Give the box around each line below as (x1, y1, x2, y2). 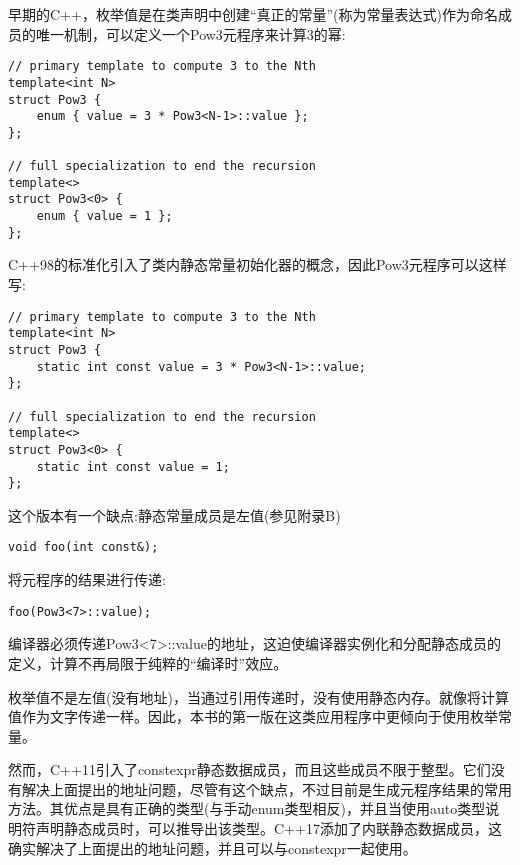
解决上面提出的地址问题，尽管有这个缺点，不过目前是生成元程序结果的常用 (21, 778, 512, 799)
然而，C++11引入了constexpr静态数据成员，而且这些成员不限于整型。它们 (8, 759, 491, 780)
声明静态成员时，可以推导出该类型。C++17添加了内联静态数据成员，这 (35, 818, 502, 839)
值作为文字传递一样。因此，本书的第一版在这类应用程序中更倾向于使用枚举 (8, 706, 498, 727)
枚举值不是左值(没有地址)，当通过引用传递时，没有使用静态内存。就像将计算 (8, 686, 509, 707)
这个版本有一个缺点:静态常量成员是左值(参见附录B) (8, 504, 341, 525)
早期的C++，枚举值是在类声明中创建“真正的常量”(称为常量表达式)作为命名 (8, 4, 498, 24)
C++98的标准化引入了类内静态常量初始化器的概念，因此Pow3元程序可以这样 (8, 254, 507, 275)
